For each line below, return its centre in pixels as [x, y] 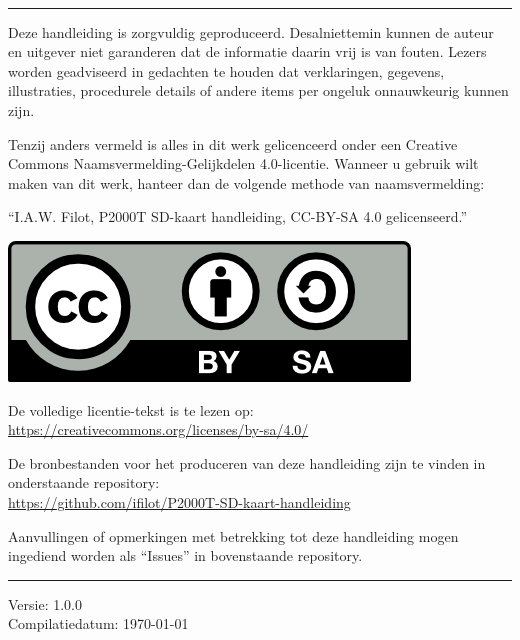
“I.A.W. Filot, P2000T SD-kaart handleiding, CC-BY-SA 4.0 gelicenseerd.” [238, 216]
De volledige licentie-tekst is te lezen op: [131, 409]
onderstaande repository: [84, 482]
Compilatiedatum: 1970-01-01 [98, 623]
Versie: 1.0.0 [45, 603]
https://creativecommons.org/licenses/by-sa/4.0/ [158, 429]
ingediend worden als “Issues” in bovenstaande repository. [185, 555]
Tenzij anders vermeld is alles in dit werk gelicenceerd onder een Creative [233, 143]
